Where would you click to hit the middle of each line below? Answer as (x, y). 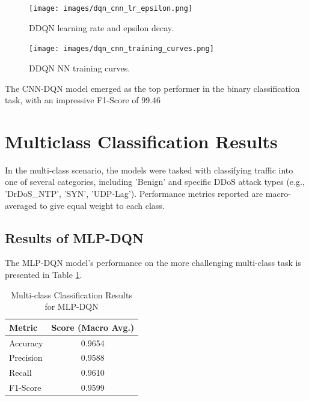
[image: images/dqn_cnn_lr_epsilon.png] (111, 8)
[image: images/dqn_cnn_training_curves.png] (121, 49)
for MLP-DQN (72, 306)
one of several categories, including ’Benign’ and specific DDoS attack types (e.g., (155, 182)
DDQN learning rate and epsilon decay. (101, 27)
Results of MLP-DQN (74, 237)
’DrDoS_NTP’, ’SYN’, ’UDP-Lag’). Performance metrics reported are (134, 193)
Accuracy (26, 342)
